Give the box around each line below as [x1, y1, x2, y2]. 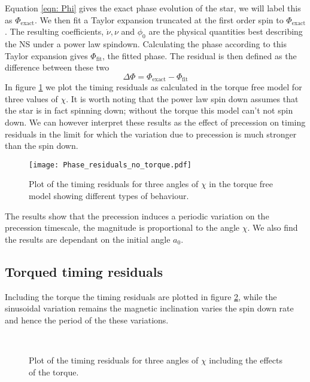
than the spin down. [5, 139, 78, 152]
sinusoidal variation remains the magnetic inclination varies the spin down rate [5, 302, 294, 314]
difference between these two [5, 61, 110, 74]
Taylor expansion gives [5, 49, 88, 62]
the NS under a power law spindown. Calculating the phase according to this [5, 37, 287, 50]
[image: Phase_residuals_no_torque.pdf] [29, 160, 192, 169]
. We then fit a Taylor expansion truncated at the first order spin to [34, 13, 284, 26]
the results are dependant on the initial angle [5, 233, 171, 245]
